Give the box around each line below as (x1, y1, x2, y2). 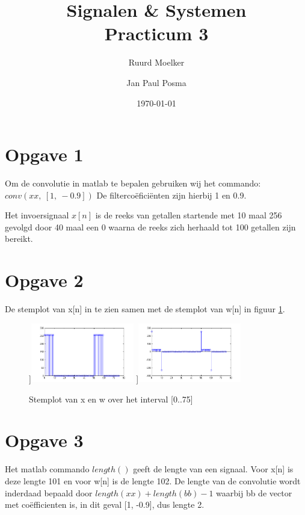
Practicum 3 (104, 21, 209, 46)
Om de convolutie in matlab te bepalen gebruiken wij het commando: (5, 177, 261, 190)
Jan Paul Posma (126, 76, 186, 88)
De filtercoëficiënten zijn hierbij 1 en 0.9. (96, 188, 247, 201)
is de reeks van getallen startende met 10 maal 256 (95, 209, 282, 221)
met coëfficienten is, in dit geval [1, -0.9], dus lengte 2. (5, 498, 205, 511)
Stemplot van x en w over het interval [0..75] (29, 392, 193, 405)
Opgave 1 (5, 142, 84, 167)
